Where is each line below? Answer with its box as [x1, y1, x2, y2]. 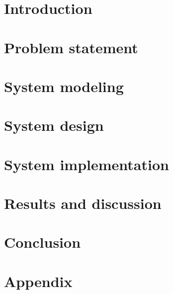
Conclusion [4, 232, 81, 252]
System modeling [4, 76, 124, 96]
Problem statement [4, 37, 138, 57]
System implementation [4, 154, 169, 174]
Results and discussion [4, 193, 162, 213]
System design [4, 115, 104, 135]
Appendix [4, 271, 73, 291]
